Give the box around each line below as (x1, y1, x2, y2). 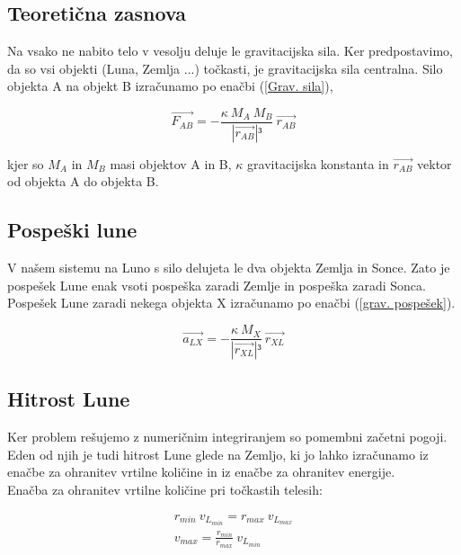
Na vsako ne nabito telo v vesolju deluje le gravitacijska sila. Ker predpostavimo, (7, 41, 453, 60)
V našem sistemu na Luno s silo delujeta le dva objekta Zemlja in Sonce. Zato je (7, 258, 450, 277)
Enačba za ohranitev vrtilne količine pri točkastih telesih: (7, 479, 323, 498)
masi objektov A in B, (110, 154, 232, 173)
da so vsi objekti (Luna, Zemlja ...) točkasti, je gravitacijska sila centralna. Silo (7, 58, 443, 77)
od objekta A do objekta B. (7, 172, 159, 191)
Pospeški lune (7, 216, 137, 244)
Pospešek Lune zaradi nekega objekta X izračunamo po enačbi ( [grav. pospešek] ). (7, 293, 456, 312)
